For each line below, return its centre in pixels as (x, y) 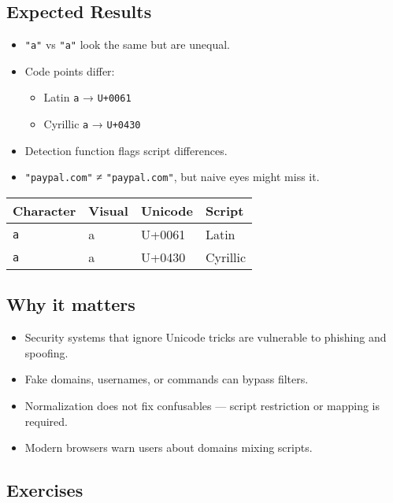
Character (44, 211)
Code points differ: (70, 70)
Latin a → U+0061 (87, 97)
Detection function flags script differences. (126, 150)
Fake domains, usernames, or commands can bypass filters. (167, 379)
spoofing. (46, 352)
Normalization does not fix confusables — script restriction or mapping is (202, 405)
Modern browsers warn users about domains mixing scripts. (169, 448)
